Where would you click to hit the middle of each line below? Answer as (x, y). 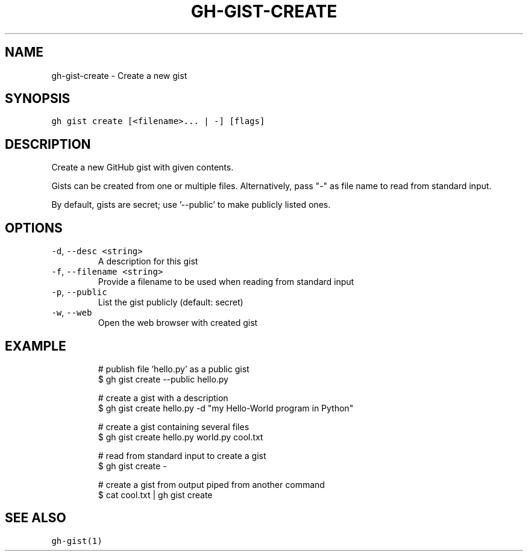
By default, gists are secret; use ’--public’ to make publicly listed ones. (191, 205)
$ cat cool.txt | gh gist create (155, 495)
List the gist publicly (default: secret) (171, 302)
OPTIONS (34, 228)
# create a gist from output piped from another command (211, 484)
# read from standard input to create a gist (182, 455)
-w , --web (72, 313)
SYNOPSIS (38, 99)
